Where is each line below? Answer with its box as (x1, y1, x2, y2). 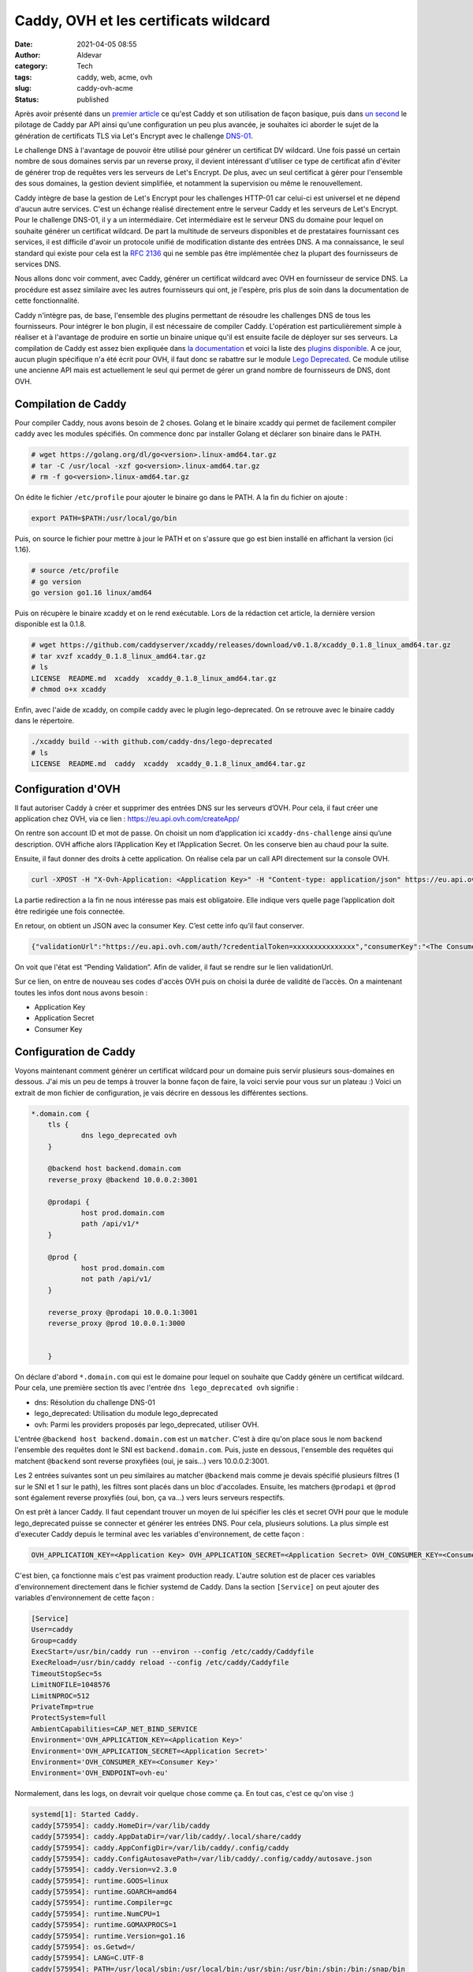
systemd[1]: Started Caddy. (31, 1810, 140, 1819)
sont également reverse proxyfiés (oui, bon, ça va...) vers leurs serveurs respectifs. (14, 1493, 285, 1502)
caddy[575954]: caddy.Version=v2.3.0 (31, 1866, 177, 1874)
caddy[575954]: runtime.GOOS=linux (31, 1876, 169, 1885)
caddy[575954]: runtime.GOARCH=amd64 (31, 1888, 177, 1896)
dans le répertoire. (14, 716, 75, 726)
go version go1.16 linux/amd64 (31, 588, 153, 597)
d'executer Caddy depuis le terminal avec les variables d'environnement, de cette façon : (14, 1529, 304, 1539)
